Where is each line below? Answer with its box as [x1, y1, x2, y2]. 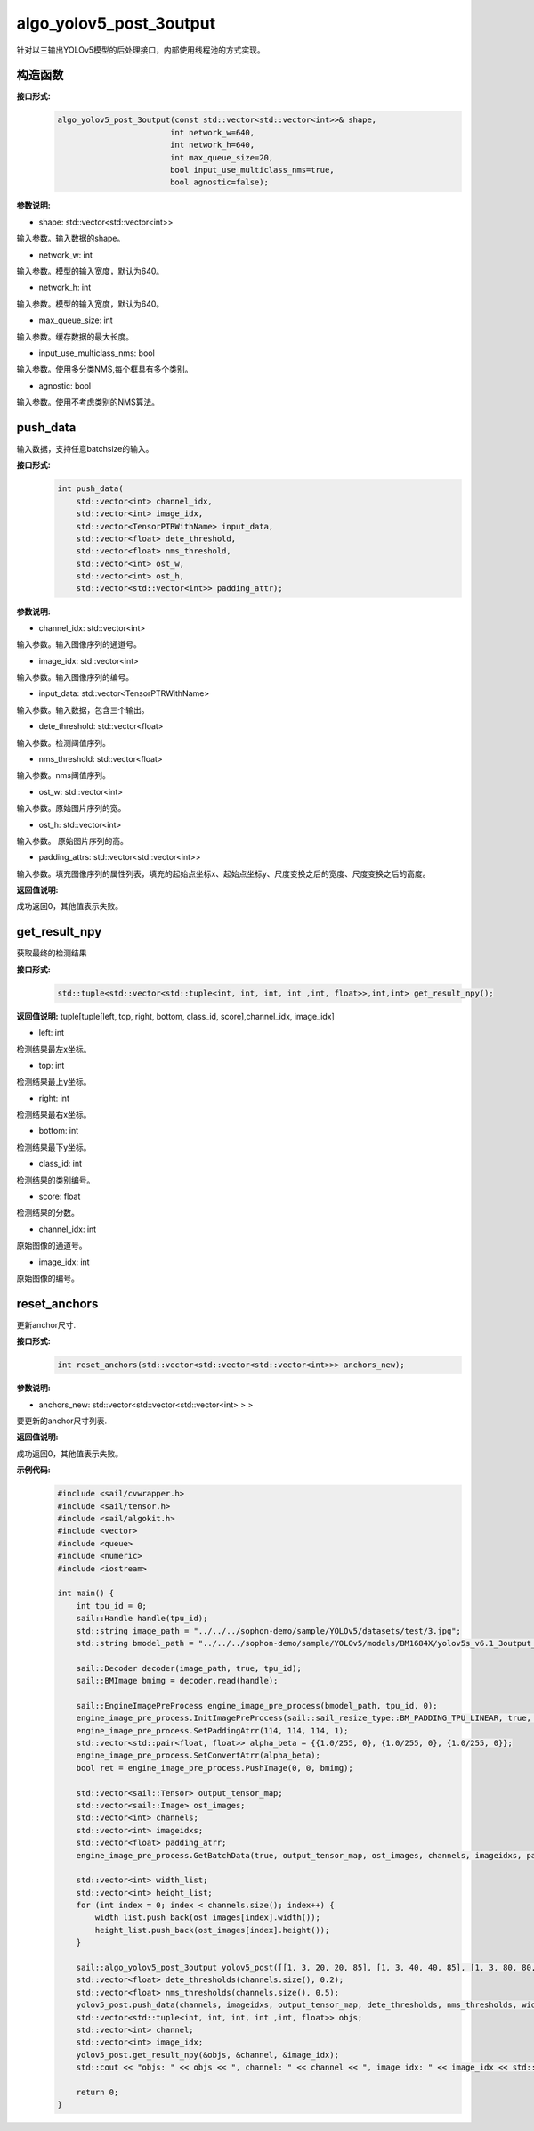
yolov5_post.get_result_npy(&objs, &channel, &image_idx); [76, 2050, 340, 2060]
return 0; [76, 2086, 119, 2097]
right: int [38, 1093, 70, 1103]
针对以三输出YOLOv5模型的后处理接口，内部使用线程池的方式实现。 [16, 45, 266, 55]
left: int [38, 1028, 65, 1038]
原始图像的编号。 [16, 1273, 79, 1283]
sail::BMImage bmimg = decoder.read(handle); [76, 1676, 279, 1686]
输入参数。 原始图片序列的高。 [16, 835, 128, 846]
